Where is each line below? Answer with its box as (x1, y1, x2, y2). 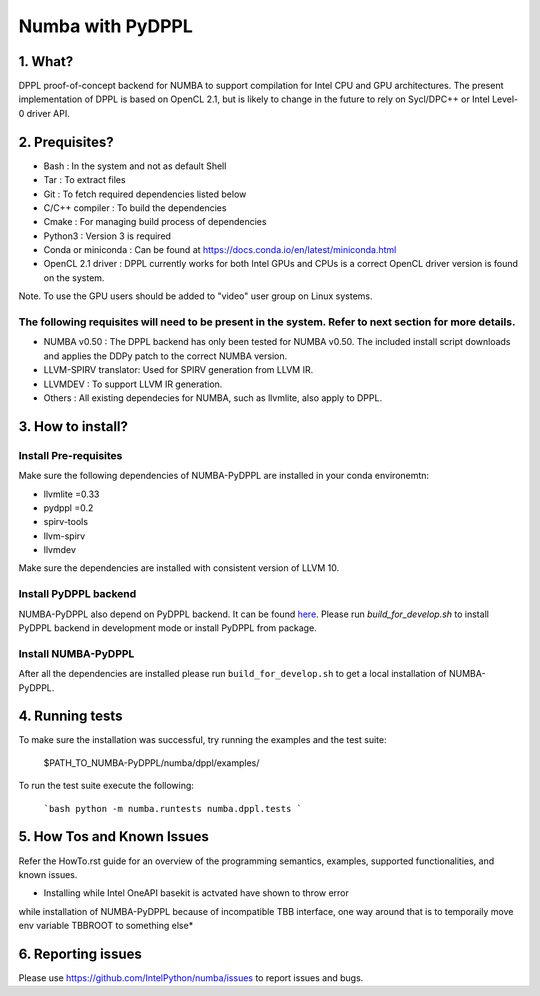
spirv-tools (43, 516, 89, 528)
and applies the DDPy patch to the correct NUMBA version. (43, 350, 288, 362)
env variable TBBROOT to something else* (18, 920, 194, 932)
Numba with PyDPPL (18, 15, 194, 37)
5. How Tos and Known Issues (18, 828, 209, 845)
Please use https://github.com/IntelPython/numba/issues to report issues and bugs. (18, 971, 364, 984)
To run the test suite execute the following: (18, 780, 195, 792)
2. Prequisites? (18, 133, 114, 150)
